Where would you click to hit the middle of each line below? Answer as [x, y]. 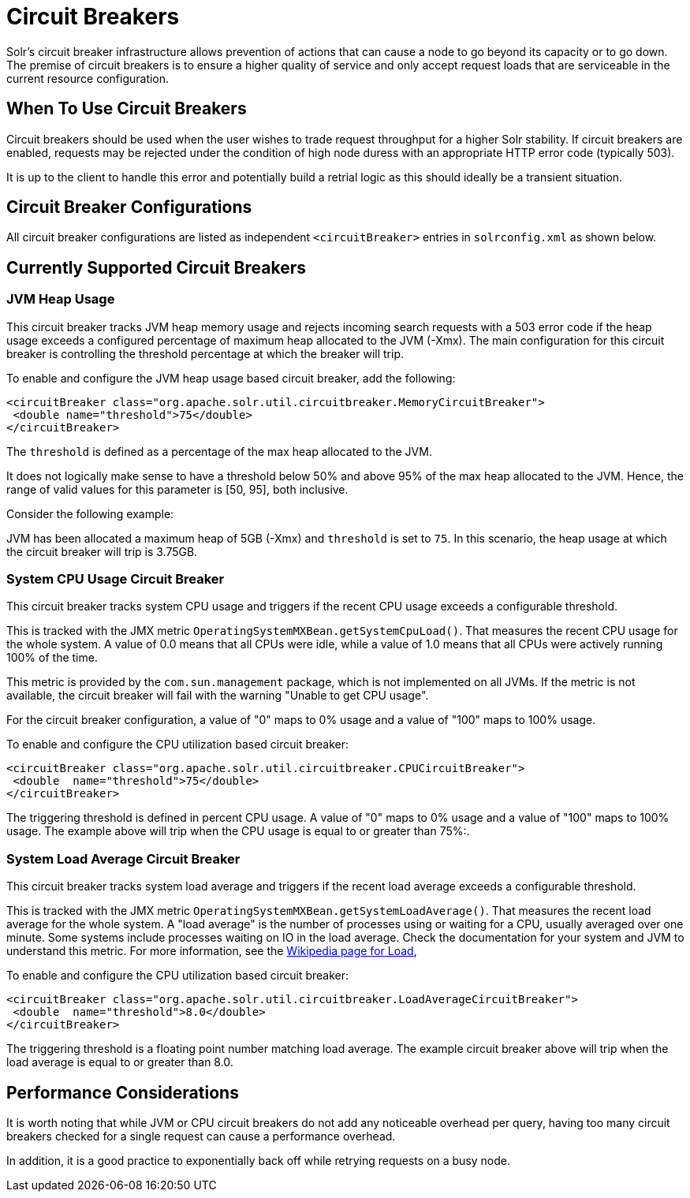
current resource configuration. [88, 78]
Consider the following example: [90, 513]
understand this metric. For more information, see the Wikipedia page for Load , [212, 951]
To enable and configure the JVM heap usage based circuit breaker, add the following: [231, 378]
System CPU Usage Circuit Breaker [116, 579]
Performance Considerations [123, 1092]
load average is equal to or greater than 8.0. [120, 1062]
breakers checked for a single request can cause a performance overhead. [201, 1136]
